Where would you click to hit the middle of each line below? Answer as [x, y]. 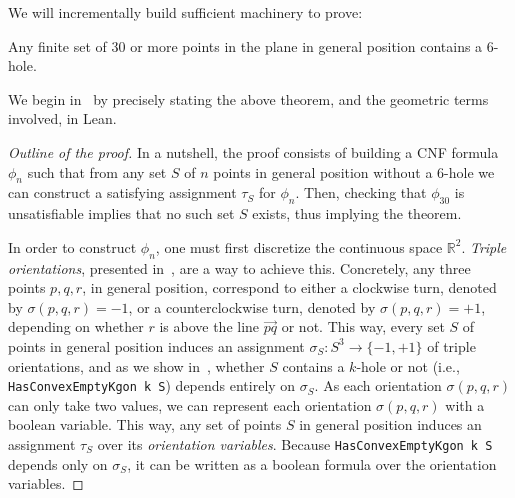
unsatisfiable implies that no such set [121, 213]
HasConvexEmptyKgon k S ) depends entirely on [152, 385]
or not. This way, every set [363, 326]
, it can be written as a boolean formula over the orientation [312, 463]
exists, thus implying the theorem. [357, 213]
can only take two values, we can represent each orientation [190, 404]
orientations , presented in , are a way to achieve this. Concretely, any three [239, 267]
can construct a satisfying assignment [122, 192]
